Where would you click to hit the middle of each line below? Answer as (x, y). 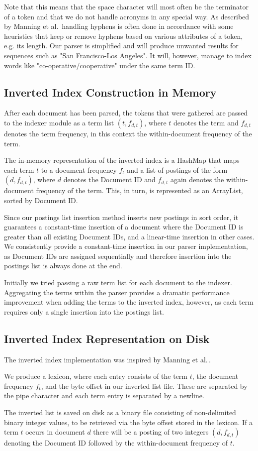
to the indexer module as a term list (59, 122)
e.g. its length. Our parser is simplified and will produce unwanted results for (121, 46)
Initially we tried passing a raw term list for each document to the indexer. (118, 282)
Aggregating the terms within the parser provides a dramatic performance (117, 292)
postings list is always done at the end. (63, 266)
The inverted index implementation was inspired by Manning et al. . (107, 359)
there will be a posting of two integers (151, 432)
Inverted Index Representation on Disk (107, 338)
